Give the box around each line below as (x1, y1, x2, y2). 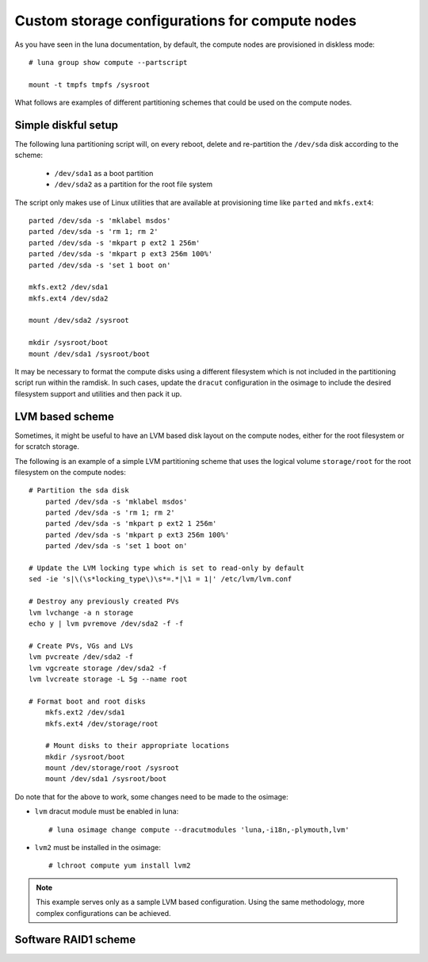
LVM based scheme (14, 409, 114, 424)
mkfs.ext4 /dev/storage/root (44, 719, 159, 728)
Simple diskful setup (14, 118, 119, 132)
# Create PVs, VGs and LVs (29, 641, 134, 650)
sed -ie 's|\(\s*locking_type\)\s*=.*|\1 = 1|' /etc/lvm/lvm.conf (29, 575, 292, 584)
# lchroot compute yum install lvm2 (48, 861, 191, 870)
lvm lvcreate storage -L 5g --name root (29, 674, 188, 684)
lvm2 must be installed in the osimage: (34, 843, 162, 853)
